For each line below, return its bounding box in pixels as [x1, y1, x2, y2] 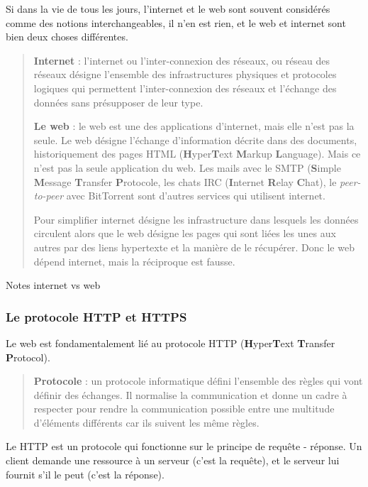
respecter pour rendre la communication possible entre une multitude [33, 401, 335, 416]
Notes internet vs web [6, 278, 101, 292]
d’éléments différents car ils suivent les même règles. [33, 415, 260, 429]
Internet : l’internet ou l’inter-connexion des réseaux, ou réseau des [33, 53, 330, 67]
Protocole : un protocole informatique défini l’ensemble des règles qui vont [33, 373, 363, 388]
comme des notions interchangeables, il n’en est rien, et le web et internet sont [6, 15, 346, 30]
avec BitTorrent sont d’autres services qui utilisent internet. [66, 188, 325, 203]
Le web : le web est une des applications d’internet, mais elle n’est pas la [33, 119, 355, 133]
